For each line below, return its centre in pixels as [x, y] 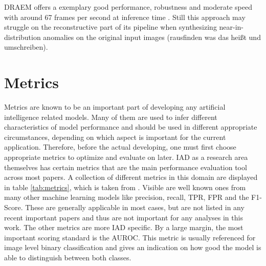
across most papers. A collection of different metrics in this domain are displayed [131, 177]
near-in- [231, 27]
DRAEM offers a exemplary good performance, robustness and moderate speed [128, 7]
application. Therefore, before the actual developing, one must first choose [120, 147]
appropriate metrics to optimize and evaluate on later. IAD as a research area [126, 157]
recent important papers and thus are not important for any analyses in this [124, 217]
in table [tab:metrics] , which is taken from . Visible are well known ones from [125, 187]
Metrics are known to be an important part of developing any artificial [115, 107]
